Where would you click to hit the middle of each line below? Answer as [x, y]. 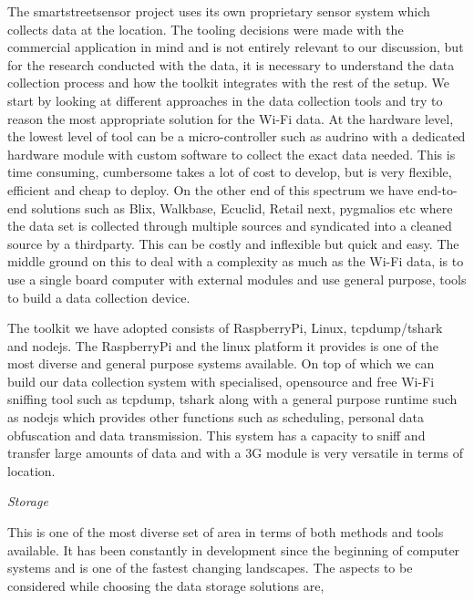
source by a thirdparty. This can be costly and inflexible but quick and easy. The [233, 243]
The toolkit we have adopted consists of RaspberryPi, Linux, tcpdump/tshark [225, 328]
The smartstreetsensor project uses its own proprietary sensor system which [219, 11]
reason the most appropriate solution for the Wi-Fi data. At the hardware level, [231, 118]
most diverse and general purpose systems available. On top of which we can [221, 363]
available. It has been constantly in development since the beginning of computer [234, 549]
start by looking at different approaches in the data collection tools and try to [225, 100]
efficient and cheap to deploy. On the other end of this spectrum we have [211, 189]
